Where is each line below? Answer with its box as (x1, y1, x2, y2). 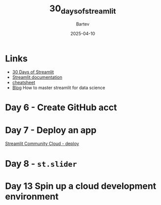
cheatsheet (12, 80, 35, 86)
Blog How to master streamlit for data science (12, 85, 105, 91)
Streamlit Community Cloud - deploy (5, 141, 79, 146)
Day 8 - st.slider (5, 158, 77, 169)
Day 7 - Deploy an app (5, 124, 97, 136)
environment (5, 191, 59, 202)
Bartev (76, 21, 90, 27)
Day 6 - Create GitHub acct (5, 102, 117, 113)
